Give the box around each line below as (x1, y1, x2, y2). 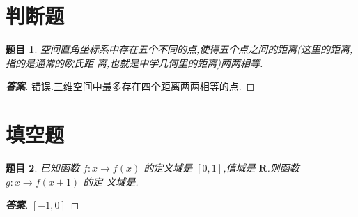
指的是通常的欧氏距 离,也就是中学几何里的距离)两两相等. (6, 55, 263, 70)
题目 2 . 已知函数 (6, 160, 79, 175)
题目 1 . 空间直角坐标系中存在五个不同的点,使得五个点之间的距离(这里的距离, (6, 42, 353, 57)
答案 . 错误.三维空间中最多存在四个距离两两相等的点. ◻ (6, 79, 255, 93)
